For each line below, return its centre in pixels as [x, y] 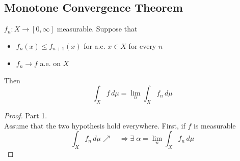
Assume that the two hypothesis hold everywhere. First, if [95, 125]
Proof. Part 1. [26, 116]
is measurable [215, 125]
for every [142, 45]
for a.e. [95, 45]
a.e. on [50, 63]
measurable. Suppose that [97, 29]
